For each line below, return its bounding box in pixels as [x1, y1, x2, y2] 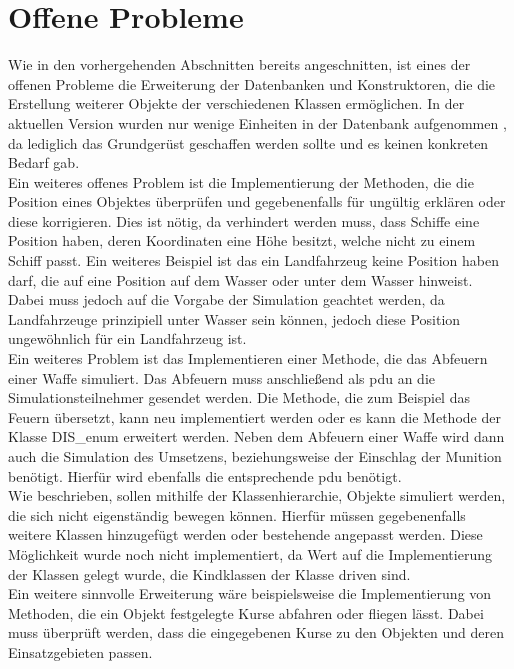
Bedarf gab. [8, 152, 80, 173]
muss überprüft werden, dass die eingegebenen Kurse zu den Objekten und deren [8, 622, 505, 643]
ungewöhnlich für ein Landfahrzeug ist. [8, 328, 247, 349]
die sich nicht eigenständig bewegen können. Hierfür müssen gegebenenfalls [8, 504, 466, 525]
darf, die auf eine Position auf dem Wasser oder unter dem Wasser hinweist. [8, 269, 473, 290]
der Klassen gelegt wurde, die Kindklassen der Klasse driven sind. [8, 563, 411, 584]
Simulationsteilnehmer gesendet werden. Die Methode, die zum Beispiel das [8, 387, 470, 408]
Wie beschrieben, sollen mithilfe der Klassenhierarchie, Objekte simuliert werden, [8, 485, 506, 506]
